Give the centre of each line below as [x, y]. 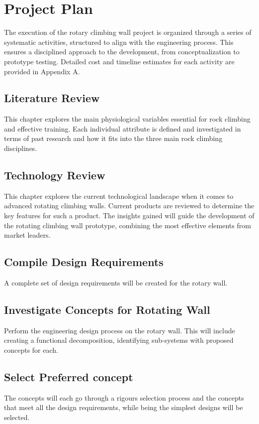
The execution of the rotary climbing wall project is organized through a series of [128, 32]
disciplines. [21, 148]
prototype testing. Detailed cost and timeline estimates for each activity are [119, 61]
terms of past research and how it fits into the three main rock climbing [113, 138]
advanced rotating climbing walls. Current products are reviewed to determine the [129, 206]
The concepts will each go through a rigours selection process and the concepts [124, 397]
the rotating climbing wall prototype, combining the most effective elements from [128, 225]
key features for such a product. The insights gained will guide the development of [129, 215]
